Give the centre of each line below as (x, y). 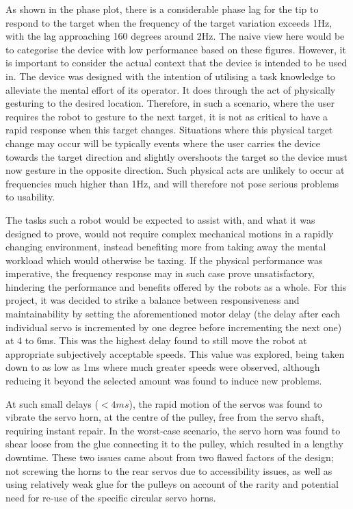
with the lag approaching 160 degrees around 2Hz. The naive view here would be (175, 36)
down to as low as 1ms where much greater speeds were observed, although (163, 367)
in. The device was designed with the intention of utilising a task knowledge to (170, 76)
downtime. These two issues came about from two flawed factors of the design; (170, 457)
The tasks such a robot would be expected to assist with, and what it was (160, 219)
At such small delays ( (52, 403)
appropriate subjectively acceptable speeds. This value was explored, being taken (175, 353)
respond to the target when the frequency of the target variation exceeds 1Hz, (169, 22)
